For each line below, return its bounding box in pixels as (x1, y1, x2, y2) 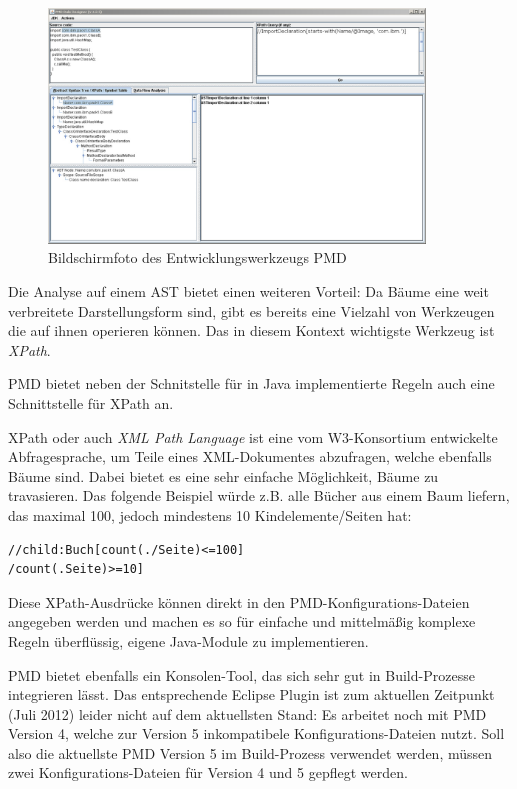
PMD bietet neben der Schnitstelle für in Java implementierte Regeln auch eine (8, 373, 495, 394)
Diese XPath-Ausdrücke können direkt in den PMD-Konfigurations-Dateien (8, 591, 470, 612)
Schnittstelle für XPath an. (8, 392, 174, 413)
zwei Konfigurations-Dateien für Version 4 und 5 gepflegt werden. (8, 762, 408, 783)
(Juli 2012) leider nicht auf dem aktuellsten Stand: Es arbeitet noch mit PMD (8, 703, 487, 724)
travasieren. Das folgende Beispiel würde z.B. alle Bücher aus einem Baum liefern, (8, 485, 510, 506)
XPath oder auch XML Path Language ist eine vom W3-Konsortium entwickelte (8, 426, 498, 447)
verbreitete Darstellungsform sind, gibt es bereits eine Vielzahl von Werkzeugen (8, 300, 495, 321)
